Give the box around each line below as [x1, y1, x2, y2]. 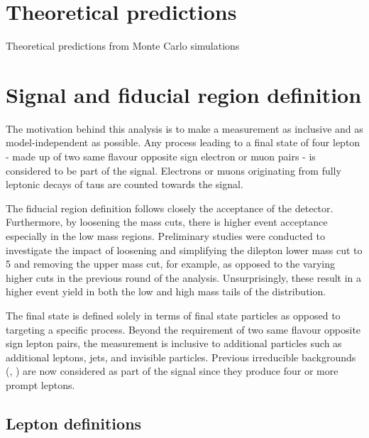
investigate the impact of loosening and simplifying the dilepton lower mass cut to [6, 242, 363, 257]
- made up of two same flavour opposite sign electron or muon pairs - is [6, 149, 316, 164]
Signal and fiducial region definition [6, 80, 362, 109]
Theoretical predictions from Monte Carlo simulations [6, 38, 240, 53]
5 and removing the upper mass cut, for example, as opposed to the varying [6, 256, 336, 271]
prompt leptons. [6, 377, 75, 392]
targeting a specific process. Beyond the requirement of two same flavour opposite [6, 322, 361, 336]
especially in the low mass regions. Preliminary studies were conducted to [6, 229, 325, 243]
